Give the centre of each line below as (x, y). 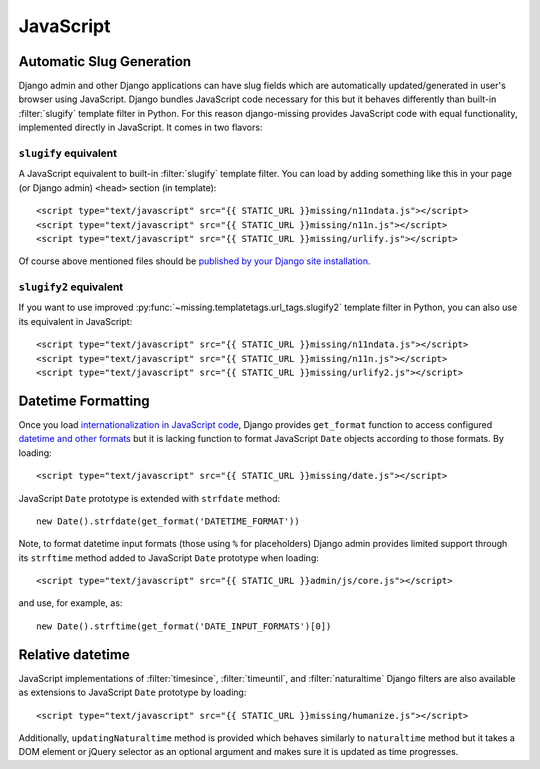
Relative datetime (74, 654)
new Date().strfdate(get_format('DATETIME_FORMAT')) (168, 521)
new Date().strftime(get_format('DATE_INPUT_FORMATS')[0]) (184, 626)
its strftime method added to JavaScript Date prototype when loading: (169, 557)
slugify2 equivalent (71, 287)
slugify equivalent (68, 153)
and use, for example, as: (70, 603)
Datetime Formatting (84, 400)
